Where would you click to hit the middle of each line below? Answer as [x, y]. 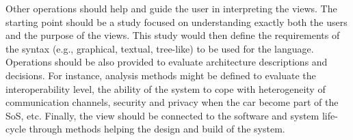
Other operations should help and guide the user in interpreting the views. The [171, 8]
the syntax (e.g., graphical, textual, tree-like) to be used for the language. [160, 48]
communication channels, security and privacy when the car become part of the [172, 102]
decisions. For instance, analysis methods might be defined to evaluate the [161, 75]
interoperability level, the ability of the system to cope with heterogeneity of [166, 88]
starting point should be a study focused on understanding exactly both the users [176, 22]
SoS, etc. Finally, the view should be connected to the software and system [162, 115]
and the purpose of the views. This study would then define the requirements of [173, 35]
